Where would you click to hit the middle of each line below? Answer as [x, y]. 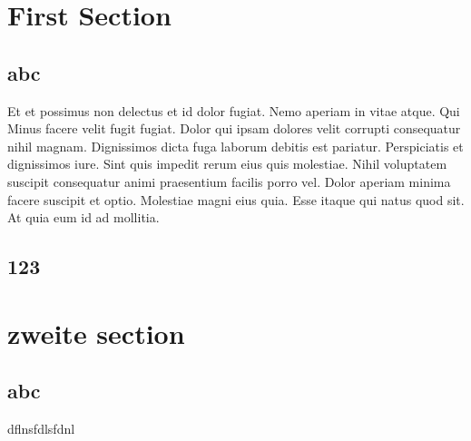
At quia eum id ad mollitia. [83, 217]
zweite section [96, 333]
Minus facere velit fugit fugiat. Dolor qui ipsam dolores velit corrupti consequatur [234, 128]
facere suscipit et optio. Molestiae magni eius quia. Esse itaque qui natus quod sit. [236, 199]
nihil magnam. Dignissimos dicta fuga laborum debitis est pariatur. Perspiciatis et [235, 146]
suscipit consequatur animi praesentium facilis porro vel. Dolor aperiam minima [229, 181]
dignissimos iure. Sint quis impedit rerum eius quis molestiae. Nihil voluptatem [227, 164]
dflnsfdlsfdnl [41, 429]
